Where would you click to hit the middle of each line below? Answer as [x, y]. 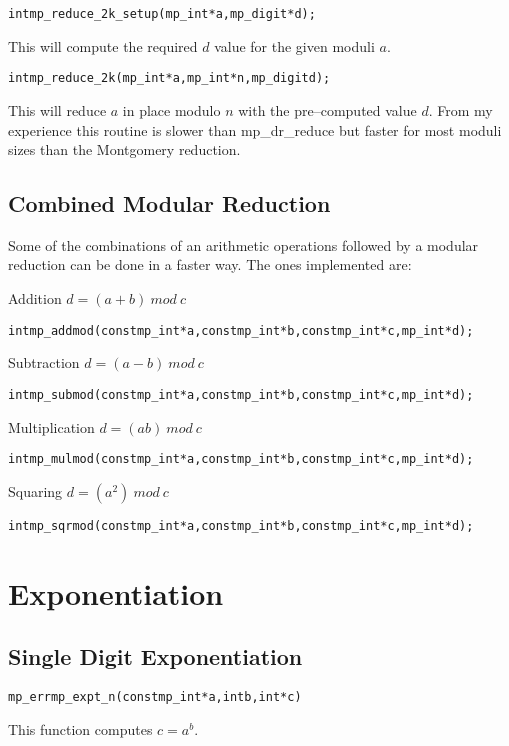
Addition [35, 298]
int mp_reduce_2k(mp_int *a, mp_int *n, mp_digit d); [169, 78]
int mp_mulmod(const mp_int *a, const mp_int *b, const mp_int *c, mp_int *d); [241, 459]
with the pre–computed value [327, 109]
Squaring [35, 490]
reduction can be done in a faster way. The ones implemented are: [210, 264]
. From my [460, 109]
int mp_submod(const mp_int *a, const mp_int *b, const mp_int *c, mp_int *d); [241, 394]
